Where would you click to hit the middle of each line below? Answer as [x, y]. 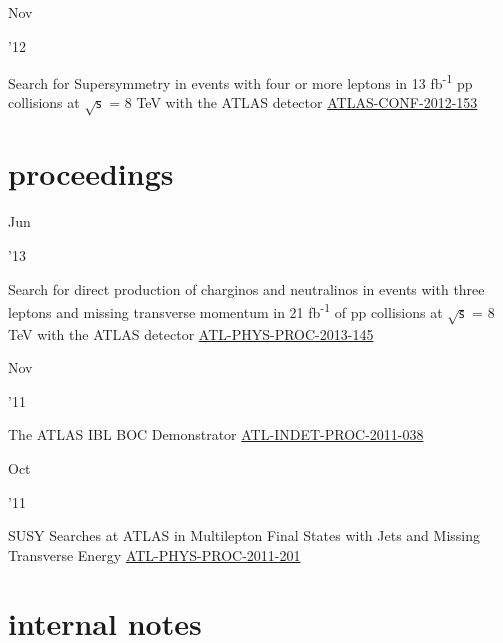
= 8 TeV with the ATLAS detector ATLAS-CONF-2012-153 [293, 102]
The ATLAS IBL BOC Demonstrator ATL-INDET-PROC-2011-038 [216, 434]
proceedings [91, 173]
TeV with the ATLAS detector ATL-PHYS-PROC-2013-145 [191, 333]
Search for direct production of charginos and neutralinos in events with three [246, 288]
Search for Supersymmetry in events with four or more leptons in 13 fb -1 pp [240, 81]
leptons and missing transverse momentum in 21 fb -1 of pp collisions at [225, 310]
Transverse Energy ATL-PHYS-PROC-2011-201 [154, 554]
